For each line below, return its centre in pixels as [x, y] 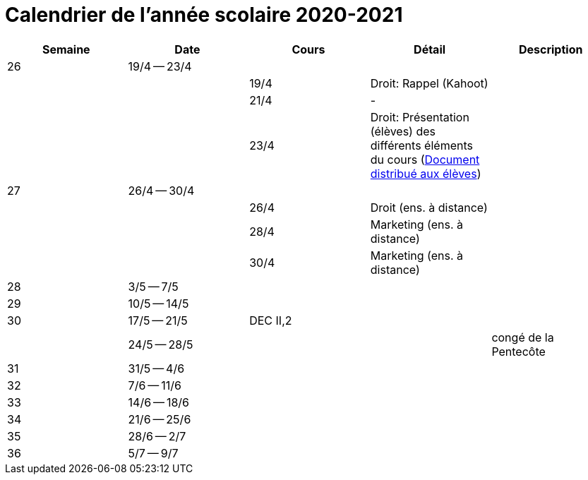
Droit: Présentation [420, 117]
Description [551, 49]
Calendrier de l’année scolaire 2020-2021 [204, 15]
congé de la [523, 337]
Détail [430, 49]
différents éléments [421, 145]
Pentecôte [518, 351]
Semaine [66, 49]
